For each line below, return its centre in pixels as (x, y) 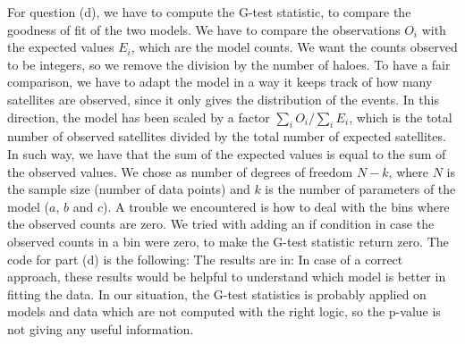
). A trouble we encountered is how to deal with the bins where (276, 206)
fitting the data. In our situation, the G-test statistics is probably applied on (217, 294)
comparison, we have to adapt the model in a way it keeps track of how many (220, 82)
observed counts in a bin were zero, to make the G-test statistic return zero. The (228, 241)
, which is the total (401, 117)
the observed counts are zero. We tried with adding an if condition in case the (221, 224)
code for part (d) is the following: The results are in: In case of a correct (205, 259)
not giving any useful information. (101, 328)
